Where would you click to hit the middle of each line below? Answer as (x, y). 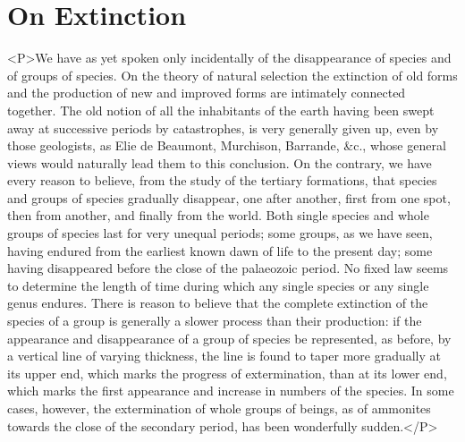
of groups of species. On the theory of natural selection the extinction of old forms (232, 75)
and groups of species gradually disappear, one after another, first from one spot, (229, 197)
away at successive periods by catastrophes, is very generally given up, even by (223, 127)
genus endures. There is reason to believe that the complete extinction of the (218, 303)
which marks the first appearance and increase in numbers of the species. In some (231, 391)
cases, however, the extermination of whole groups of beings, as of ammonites (219, 408)
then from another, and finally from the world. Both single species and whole (218, 215)
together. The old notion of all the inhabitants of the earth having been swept (221, 110)
